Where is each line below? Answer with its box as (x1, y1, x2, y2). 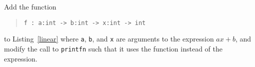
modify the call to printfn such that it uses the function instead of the (4, 43, 222, 53)
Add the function (4, 1, 56, 11)
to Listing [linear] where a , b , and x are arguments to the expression (4, 33, 214, 44)
